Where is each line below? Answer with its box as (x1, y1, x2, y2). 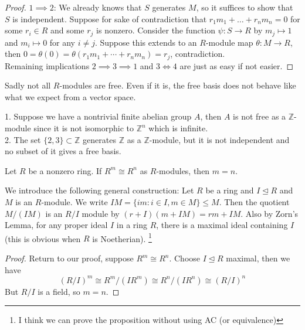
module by (82, 207, 120, 219)
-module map (205, 36, 253, 48)
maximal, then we (226, 252, 290, 264)
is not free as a (233, 110, 286, 123)
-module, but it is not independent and (149, 133, 290, 145)
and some (50, 24, 84, 36)
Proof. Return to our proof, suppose (5, 252, 134, 264)
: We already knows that (53, 1, 142, 13)
